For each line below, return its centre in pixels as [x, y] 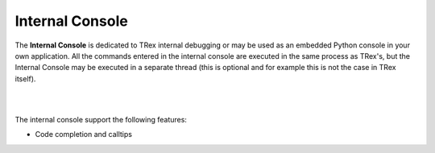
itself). [25, 79]
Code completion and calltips [84, 134]
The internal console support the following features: [101, 119]
